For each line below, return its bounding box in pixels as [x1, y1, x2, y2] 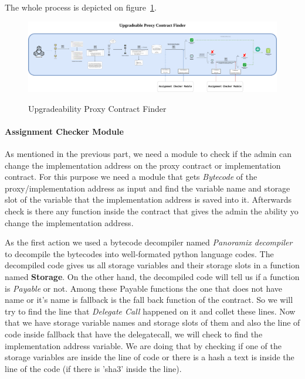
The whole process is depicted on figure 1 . [5, 1, 157, 13]
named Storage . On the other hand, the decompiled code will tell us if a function [5, 271, 300, 282]
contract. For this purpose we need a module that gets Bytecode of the [5, 170, 257, 183]
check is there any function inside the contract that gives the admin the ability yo [5, 205, 299, 217]
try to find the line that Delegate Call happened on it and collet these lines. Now [5, 305, 296, 317]
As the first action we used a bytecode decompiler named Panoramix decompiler [5, 236, 293, 248]
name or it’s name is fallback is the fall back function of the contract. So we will [5, 293, 293, 306]
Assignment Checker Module [5, 125, 124, 137]
